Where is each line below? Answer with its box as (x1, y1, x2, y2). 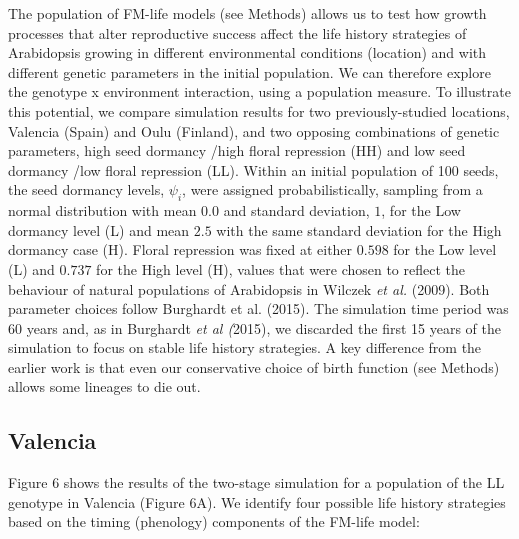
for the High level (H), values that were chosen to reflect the (96, 258, 465, 279)
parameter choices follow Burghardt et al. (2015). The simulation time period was (8, 298, 509, 319)
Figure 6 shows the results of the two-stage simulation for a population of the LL (8, 472, 505, 493)
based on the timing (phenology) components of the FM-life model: (8, 511, 420, 532)
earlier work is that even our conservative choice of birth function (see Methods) (8, 356, 500, 377)
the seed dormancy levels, (8, 179, 165, 200)
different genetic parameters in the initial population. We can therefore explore (8, 61, 491, 82)
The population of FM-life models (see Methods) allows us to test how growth (8, 3, 487, 23)
